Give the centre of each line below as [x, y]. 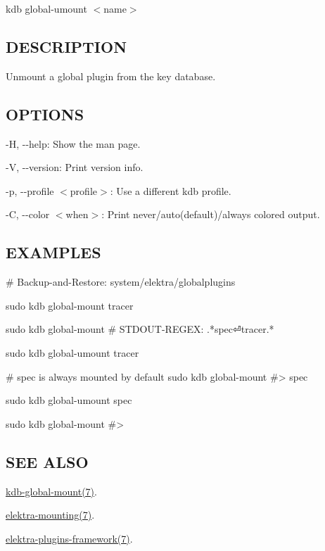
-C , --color [28, 214]
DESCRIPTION [66, 46]
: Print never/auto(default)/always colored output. [211, 214]
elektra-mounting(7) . [50, 515]
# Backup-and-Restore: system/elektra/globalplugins [121, 282]
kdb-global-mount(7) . [51, 491]
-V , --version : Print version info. [75, 167]
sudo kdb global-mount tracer [70, 305]
